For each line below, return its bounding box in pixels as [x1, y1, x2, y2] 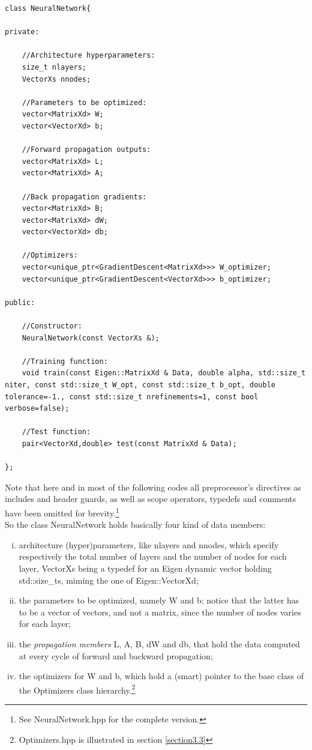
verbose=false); [5, 404, 70, 413]
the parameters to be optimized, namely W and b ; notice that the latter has [19, 594, 299, 606]
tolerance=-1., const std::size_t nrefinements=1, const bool [5, 392, 259, 401]
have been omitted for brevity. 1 [5, 504, 119, 519]
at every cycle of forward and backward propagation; [19, 649, 213, 662]
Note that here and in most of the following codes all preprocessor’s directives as [5, 480, 301, 493]
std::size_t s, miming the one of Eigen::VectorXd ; [19, 573, 199, 586]
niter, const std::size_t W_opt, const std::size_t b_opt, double [5, 381, 276, 389]
